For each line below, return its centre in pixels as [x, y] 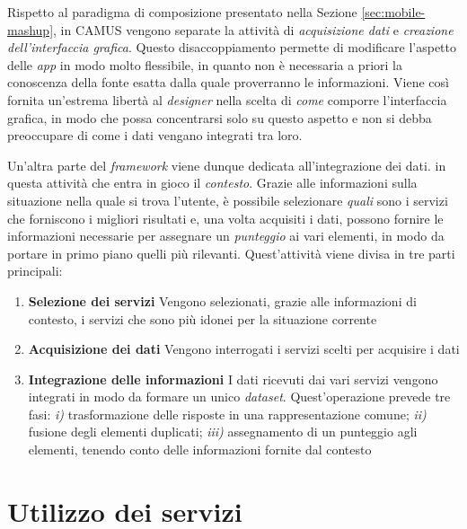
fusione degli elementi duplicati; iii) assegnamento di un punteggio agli [223, 432]
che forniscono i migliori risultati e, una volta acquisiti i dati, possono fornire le [225, 218]
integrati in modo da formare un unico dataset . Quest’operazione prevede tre [239, 397]
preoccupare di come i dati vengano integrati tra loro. [155, 135]
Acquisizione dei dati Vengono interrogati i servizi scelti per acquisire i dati [244, 349]
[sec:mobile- [393, 12]
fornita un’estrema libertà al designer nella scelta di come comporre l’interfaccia [227, 99]
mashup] [31, 29]
